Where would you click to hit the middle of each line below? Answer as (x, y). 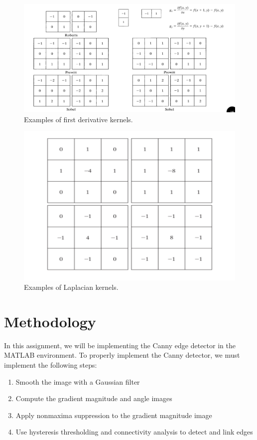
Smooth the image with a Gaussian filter (78, 381)
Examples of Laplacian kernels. (71, 287)
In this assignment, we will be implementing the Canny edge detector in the (120, 345)
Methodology (50, 321)
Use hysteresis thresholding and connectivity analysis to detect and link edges (134, 432)
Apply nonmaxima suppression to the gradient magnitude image (114, 415)
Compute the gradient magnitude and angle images (94, 398)
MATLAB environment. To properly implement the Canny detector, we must (122, 355)
